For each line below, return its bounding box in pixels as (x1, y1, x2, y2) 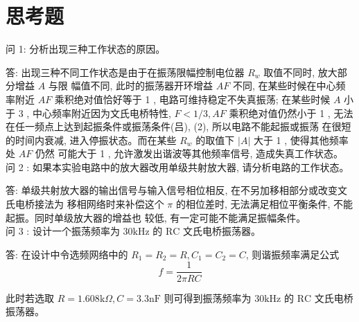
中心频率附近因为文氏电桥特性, (32, 105, 171, 120)
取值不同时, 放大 (263, 64, 338, 79)
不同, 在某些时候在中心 (232, 78, 336, 93)
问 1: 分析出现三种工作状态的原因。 (6, 42, 166, 56)
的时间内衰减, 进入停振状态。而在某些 (6, 132, 177, 147)
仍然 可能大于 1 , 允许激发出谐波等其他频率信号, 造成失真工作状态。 (35, 146, 343, 161)
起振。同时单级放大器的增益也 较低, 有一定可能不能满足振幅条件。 (6, 210, 306, 224)
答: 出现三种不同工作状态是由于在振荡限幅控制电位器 (6, 64, 245, 79)
